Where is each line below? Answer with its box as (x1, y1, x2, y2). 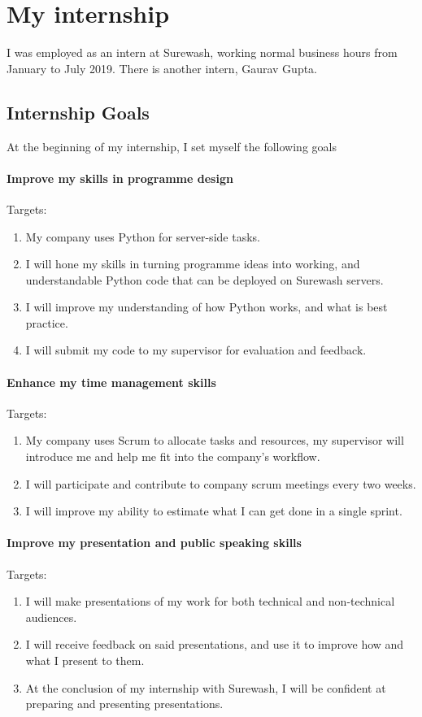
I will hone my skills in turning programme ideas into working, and (25, 255, 360, 272)
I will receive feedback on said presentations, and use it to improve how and (25, 636, 404, 653)
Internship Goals (7, 99, 150, 124)
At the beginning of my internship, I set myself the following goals (7, 137, 337, 154)
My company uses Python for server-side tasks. (25, 228, 260, 245)
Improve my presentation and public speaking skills (7, 534, 302, 551)
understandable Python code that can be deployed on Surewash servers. (25, 271, 384, 288)
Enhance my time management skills (7, 373, 216, 390)
